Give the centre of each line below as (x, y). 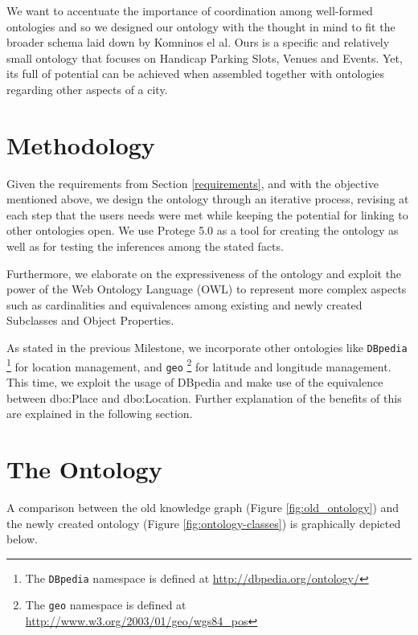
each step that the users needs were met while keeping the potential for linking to (207, 214)
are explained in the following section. (100, 414)
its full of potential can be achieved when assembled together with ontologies (196, 74)
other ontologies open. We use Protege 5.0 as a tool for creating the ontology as (203, 230)
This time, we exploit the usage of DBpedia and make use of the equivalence (195, 382)
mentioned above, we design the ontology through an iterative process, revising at (208, 199)
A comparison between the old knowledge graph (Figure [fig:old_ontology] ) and (203, 507)
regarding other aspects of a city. (87, 89)
